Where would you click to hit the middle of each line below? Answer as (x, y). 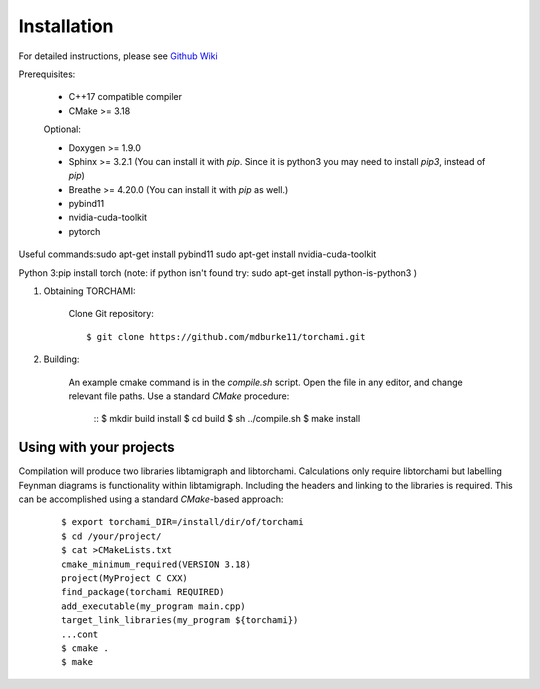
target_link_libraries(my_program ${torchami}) (180, 620)
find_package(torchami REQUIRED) (143, 592)
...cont (80, 634)
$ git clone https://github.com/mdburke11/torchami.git (226, 336)
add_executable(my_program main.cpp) (154, 606)
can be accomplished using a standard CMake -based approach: (151, 499)
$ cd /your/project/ (111, 536)
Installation (66, 26)
